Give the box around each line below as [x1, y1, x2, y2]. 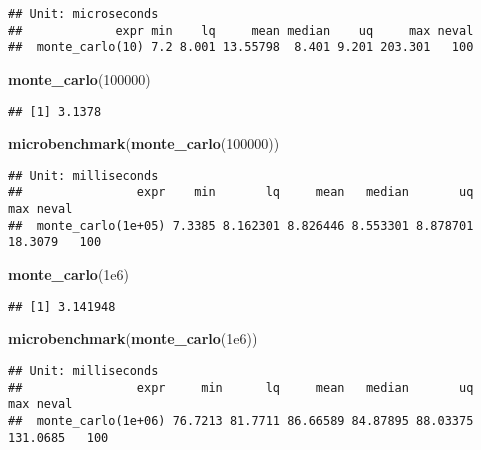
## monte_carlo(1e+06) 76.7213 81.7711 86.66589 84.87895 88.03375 [8, 413, 474, 428]
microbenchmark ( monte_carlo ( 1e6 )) [8, 328, 258, 349]
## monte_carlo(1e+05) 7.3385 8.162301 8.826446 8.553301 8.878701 [8, 218, 474, 233]
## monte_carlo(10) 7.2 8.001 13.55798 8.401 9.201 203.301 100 [8, 40, 474, 55]
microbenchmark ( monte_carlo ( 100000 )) [8, 133, 280, 154]
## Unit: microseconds [8, 7, 159, 21]
